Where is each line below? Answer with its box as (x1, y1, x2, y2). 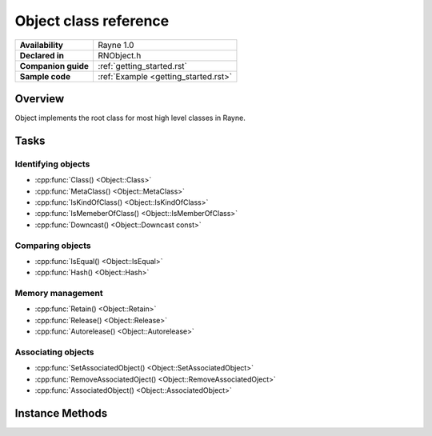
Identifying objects (14, 158, 90, 170)
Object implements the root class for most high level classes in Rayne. (14, 113, 246, 123)
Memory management (14, 288, 103, 299)
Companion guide (19, 60, 90, 71)
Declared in (19, 50, 64, 61)
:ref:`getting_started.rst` (97, 60, 188, 71)
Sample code (19, 70, 71, 82)
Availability (19, 39, 64, 50)
